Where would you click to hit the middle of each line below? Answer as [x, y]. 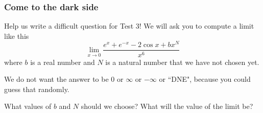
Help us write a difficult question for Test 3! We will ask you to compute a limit [129, 26]
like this [17, 36]
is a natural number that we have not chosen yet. [182, 62]
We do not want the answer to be [56, 79]
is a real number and [63, 62]
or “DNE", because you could [205, 79]
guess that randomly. [37, 89]
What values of [28, 106]
